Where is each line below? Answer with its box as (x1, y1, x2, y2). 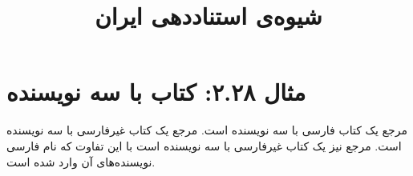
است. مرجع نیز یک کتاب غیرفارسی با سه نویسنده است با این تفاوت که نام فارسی (6, 137, 402, 154)
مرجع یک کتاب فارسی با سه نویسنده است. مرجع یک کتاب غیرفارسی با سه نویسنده (6, 122, 407, 138)
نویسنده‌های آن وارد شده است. (6, 153, 156, 170)
